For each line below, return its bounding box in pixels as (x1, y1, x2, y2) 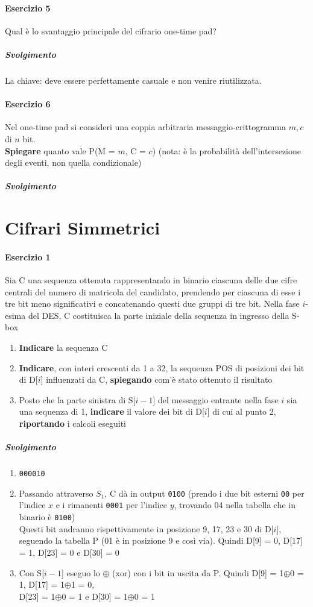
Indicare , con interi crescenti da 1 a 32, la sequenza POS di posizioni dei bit (19, 361, 305, 374)
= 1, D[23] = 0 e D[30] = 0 (19, 546, 119, 558)
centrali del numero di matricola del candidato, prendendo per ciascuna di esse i (5, 285, 301, 298)
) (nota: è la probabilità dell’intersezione (152, 144, 301, 157)
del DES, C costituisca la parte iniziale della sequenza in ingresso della (28, 309, 289, 321)
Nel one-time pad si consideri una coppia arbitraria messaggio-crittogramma (5, 121, 286, 133)
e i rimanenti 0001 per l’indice (55, 498, 167, 511)
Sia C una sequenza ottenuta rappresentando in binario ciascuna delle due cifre (5, 274, 297, 286)
